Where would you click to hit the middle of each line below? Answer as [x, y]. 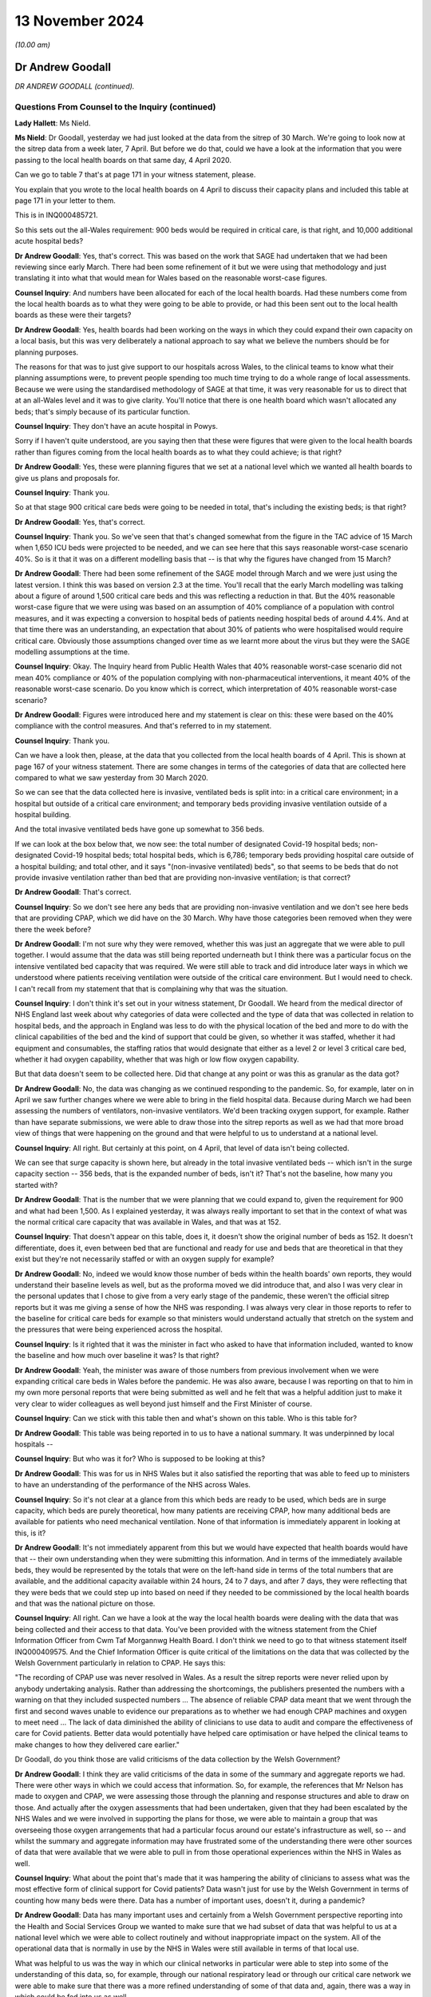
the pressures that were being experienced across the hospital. [119, 1329]
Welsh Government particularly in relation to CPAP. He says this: [120, 1663]
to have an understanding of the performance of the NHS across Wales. [133, 1485]
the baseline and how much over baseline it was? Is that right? [117, 1356]
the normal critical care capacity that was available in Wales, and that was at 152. [148, 1221]
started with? [36, 1185]
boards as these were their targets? [73, 315]
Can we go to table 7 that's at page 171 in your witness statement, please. [135, 175]
